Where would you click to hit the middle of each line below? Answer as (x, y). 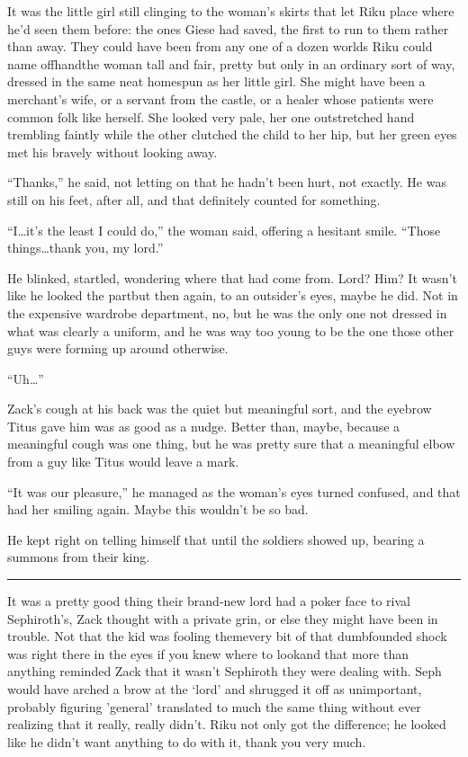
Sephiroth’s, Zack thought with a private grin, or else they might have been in (223, 618)
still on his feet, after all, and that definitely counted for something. (194, 199)
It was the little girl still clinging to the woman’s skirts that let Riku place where (231, 11)
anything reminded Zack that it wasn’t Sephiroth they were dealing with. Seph (225, 671)
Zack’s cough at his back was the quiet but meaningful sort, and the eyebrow (220, 409)
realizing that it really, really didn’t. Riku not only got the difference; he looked (227, 724)
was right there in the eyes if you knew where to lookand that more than (208, 653)
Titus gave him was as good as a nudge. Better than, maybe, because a (204, 426)
